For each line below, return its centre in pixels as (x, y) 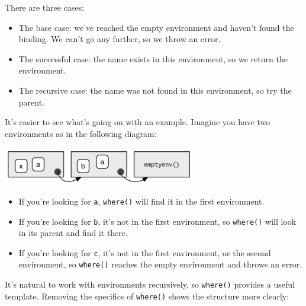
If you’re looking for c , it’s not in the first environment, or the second (145, 252)
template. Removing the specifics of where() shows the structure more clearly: (147, 296)
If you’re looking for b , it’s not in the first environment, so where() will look (157, 221)
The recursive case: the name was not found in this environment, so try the (155, 90)
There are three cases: (45, 7)
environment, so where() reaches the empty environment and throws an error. (160, 264)
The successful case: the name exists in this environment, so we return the (153, 58)
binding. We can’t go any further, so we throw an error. (120, 39)
